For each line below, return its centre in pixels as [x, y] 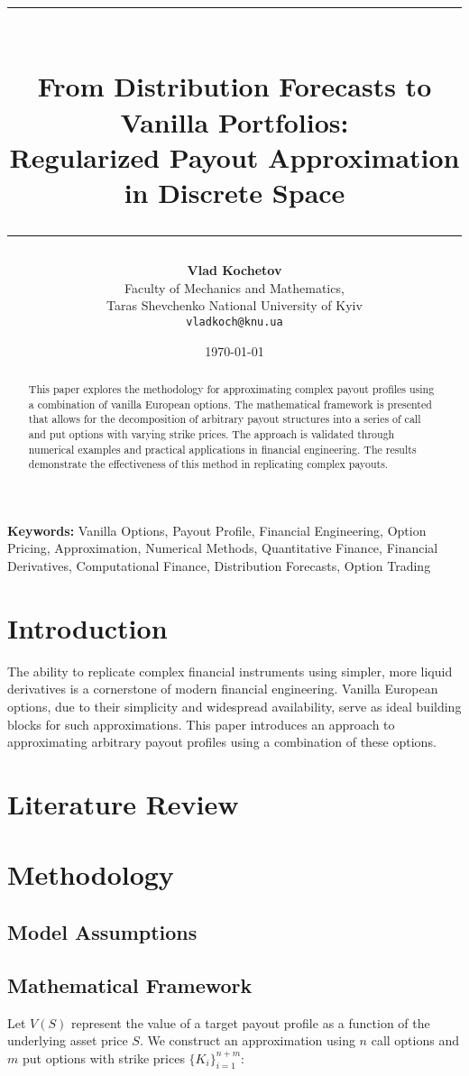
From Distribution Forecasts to [234, 86]
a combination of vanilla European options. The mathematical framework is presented [230, 404]
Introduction [87, 627]
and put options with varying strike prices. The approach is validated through [212, 433]
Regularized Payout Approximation [234, 156]
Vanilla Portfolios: [234, 121]
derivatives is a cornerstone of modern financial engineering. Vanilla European [223, 689]
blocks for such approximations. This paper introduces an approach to [201, 724]
